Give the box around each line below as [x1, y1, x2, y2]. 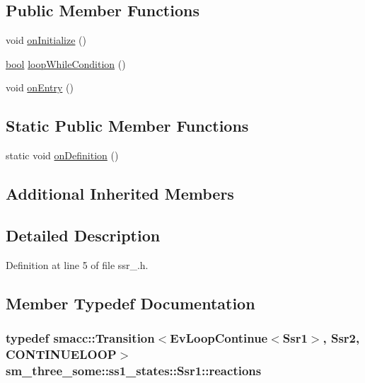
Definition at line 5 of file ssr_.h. [6, 257, 149, 272]
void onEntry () [6, 80, 74, 95]
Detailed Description [6, 224, 161, 246]
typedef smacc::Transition [6, 329, 155, 347]
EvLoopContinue [170, 329, 268, 347]
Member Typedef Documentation [6, 292, 255, 314]
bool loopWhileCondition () [6, 56, 126, 71]
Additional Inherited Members [6, 183, 234, 205]
